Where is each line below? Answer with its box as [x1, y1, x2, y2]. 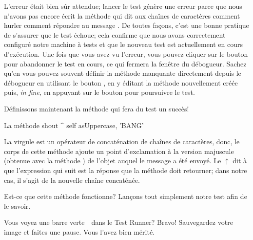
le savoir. [4, 200, 31, 211]
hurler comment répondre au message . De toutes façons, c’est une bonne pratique [4, 20, 249, 30]
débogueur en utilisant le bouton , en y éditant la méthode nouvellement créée [4, 77, 238, 87]
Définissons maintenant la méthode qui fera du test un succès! [4, 103, 189, 113]
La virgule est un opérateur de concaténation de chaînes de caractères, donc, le [4, 136, 240, 147]
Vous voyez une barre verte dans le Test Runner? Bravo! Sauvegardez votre [4, 217, 233, 227]
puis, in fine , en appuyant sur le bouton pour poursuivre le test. [4, 87, 195, 97]
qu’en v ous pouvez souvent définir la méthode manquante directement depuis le [4, 68, 241, 78]
